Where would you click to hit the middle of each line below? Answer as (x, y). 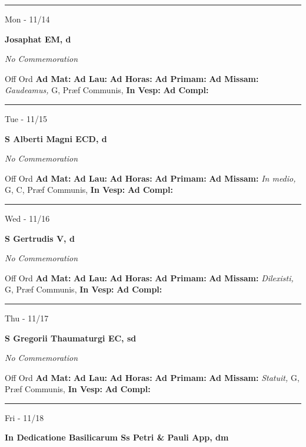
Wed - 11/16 (27, 218)
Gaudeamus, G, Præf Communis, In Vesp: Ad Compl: (107, 90)
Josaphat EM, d (38, 39)
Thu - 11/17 (27, 318)
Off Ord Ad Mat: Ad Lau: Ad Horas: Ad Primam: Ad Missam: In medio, (150, 178)
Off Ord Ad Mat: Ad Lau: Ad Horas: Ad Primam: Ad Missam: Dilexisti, (149, 277)
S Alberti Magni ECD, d (56, 138)
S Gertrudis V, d (40, 238)
